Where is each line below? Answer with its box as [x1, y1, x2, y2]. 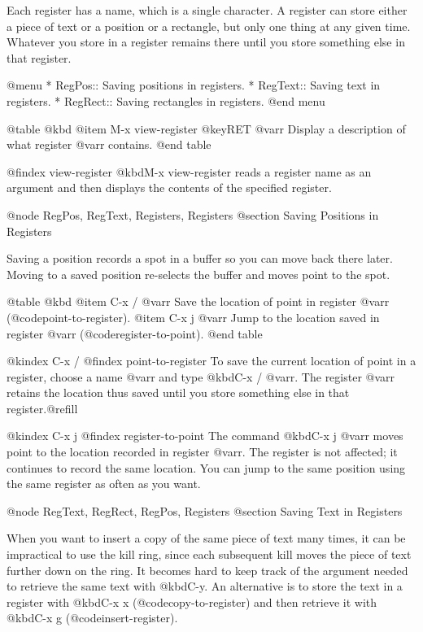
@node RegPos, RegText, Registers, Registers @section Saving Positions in [7, 206, 379, 223]
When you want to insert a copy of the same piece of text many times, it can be [7, 530, 406, 547]
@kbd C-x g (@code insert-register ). [7, 609, 178, 626]
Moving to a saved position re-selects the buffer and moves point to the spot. [7, 265, 390, 282]
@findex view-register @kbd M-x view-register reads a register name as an [7, 163, 372, 180]
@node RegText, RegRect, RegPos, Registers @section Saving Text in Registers [7, 502, 403, 519]
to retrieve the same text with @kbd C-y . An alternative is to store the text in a [7, 578, 403, 595]
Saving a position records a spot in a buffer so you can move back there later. [7, 250, 393, 267]
